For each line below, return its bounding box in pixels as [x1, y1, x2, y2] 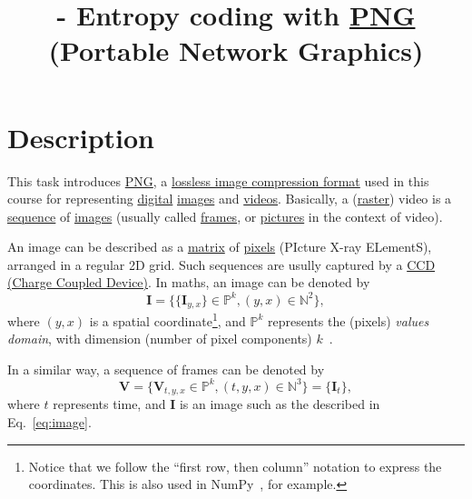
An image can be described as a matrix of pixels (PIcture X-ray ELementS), [7, 237, 432, 256]
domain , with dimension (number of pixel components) [7, 329, 312, 348]
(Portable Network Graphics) [48, 32, 424, 69]
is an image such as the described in [179, 394, 380, 414]
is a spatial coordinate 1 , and [89, 309, 246, 330]
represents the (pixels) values [268, 311, 429, 330]
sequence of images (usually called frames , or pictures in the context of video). [7, 206, 443, 225]
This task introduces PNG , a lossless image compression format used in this [7, 171, 429, 190]
